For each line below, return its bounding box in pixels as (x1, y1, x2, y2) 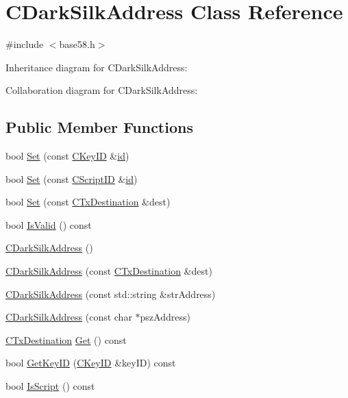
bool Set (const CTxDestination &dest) (5, 195, 171, 209)
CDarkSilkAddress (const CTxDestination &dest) (5, 264, 212, 278)
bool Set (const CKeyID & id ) (5, 149, 129, 163)
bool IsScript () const (5, 379, 95, 393)
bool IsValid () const (5, 217, 92, 232)
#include (5, 37, 44, 51)
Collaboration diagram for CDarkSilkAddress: (5, 83, 198, 97)
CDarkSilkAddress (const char (5, 310, 132, 324)
